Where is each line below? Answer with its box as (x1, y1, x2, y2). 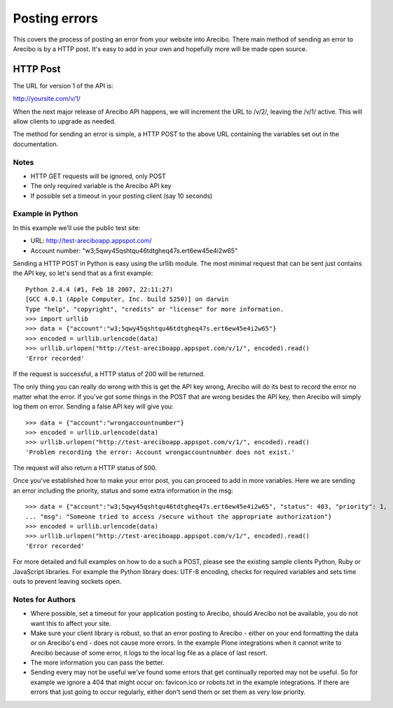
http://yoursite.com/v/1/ (13, 95, 81, 103)
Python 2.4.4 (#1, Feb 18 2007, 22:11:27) (25, 285, 174, 293)
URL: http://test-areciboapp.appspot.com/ (30, 236, 152, 245)
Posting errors (13, 11, 98, 26)
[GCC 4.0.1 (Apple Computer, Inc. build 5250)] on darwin (25, 295, 229, 303)
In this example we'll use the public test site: (13, 223, 141, 232)
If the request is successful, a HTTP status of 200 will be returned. (13, 369, 205, 378)
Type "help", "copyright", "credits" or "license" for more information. (25, 305, 284, 313)
